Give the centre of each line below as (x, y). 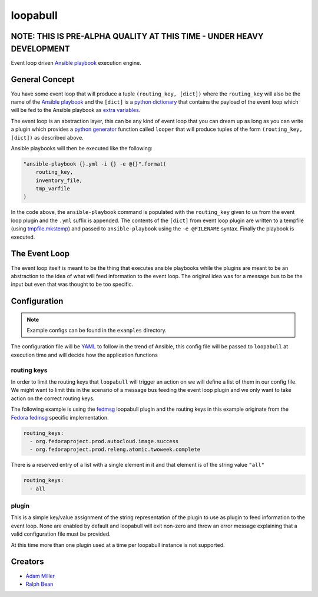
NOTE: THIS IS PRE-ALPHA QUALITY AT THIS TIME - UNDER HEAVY (137, 36)
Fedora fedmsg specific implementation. (60, 417)
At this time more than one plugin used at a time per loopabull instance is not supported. (118, 545)
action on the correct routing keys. (53, 398)
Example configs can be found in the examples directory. (97, 331)
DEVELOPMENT (40, 49)
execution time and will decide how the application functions (85, 355)
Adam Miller (40, 576)
